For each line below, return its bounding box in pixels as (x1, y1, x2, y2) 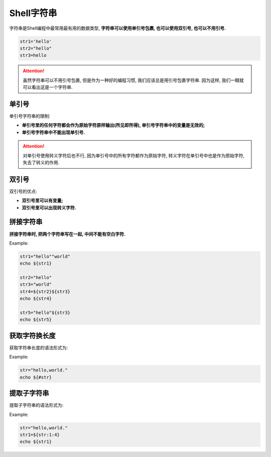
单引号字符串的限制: (9, 113, 51, 119)
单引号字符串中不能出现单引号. (22, 129, 85, 135)
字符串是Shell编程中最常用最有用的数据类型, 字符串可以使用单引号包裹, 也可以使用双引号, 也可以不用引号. (9, 25, 226, 31)
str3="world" (20, 282, 52, 287)
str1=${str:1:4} (20, 432, 60, 437)
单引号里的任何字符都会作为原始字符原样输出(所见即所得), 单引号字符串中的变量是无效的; (22, 122, 205, 128)
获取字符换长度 (9, 331, 56, 340)
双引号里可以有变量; (22, 197, 63, 203)
